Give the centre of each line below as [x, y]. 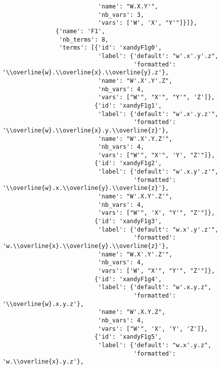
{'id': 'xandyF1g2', [128, 163]
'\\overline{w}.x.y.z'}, [43, 304]
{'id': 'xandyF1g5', [128, 337]
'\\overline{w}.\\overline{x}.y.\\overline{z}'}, [86, 130]
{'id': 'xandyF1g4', [128, 279]
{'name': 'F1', [80, 31]
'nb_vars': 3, [121, 15]
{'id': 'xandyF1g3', [128, 221]
